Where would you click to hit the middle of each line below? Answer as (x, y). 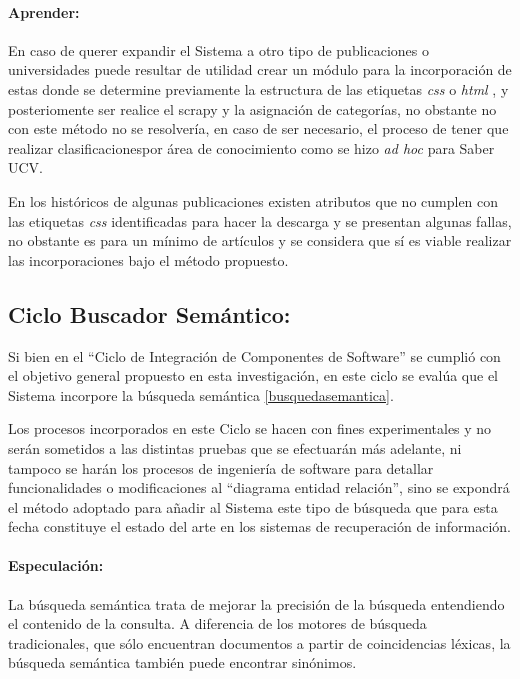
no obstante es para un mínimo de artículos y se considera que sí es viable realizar (260, 240)
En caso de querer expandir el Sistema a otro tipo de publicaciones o (218, 49)
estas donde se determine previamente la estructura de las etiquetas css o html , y (258, 88)
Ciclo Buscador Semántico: (149, 313)
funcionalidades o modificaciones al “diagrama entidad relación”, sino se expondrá (259, 487)
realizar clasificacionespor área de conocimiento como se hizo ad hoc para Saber (251, 147)
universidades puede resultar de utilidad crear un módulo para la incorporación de (260, 69)
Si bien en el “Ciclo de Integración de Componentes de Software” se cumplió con (254, 355)
